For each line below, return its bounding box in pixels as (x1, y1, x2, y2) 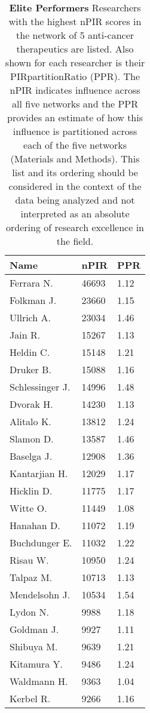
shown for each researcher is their (5, 56, 145, 69)
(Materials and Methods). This (10, 152, 140, 165)
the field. (56, 234, 94, 248)
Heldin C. (10, 345, 50, 359)
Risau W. (10, 553, 49, 567)
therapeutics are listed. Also (16, 42, 134, 56)
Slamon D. (10, 432, 54, 445)
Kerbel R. (10, 692, 51, 705)
